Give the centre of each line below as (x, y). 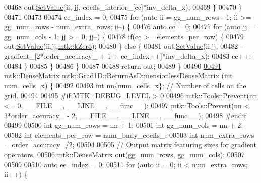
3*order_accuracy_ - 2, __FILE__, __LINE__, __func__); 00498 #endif (125, 115)
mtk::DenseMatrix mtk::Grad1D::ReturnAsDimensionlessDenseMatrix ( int (118, 76)
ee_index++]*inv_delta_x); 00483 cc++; (186, 56)
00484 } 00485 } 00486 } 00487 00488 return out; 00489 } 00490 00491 (113, 66)
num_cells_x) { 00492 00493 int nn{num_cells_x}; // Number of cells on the (125, 85)
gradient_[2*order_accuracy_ (51, 56)
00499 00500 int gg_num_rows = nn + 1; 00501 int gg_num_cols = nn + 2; (124, 125)
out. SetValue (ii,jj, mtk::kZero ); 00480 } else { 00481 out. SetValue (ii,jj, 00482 (121, 46)
